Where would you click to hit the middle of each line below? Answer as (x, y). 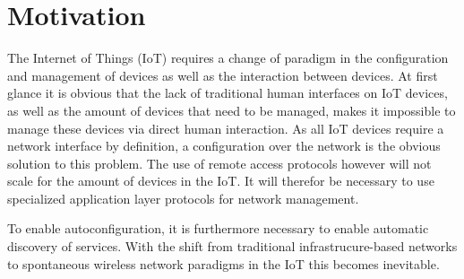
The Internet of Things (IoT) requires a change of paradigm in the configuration (228, 58)
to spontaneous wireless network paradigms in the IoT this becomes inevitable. (223, 263)
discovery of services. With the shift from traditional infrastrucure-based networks (232, 246)
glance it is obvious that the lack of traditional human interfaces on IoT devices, (228, 93)
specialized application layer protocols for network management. (183, 198)
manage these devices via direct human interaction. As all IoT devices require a (226, 128)
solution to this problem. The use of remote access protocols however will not (219, 163)
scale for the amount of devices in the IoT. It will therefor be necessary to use (221, 181)
